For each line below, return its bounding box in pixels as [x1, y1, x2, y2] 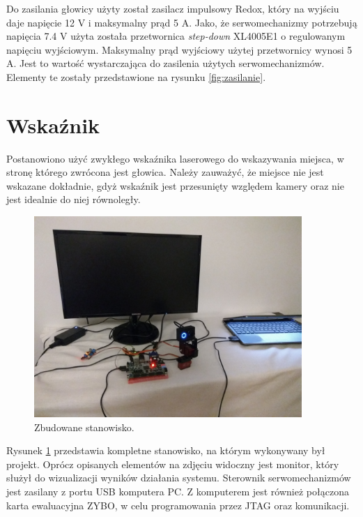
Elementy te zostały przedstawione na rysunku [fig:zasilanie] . [6, 69, 266, 84]
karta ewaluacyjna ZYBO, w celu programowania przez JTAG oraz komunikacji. [6, 497, 350, 512]
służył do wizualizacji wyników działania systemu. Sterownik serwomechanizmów [6, 470, 351, 485]
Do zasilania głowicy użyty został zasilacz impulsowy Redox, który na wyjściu [6, 1, 339, 15]
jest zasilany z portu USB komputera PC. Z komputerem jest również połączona [6, 484, 349, 499]
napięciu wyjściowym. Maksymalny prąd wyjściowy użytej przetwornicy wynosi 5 [6, 42, 353, 57]
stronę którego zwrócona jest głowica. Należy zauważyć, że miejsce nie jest [6, 165, 324, 179]
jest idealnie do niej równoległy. [6, 192, 141, 207]
